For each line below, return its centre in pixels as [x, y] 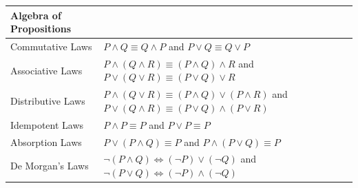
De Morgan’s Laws [50, 166]
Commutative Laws [51, 46]
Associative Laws [46, 70]
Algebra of [36, 15]
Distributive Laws [48, 101]
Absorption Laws [46, 142]
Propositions [41, 29]
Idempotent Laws [47, 124]
